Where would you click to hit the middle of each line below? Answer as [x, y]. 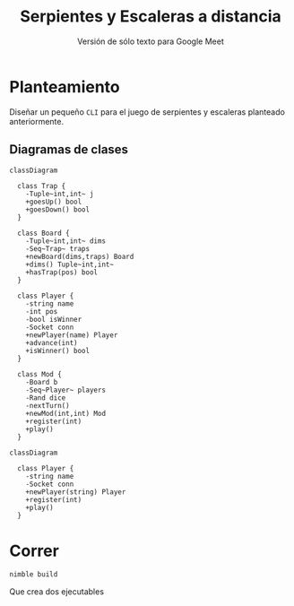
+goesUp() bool [54, 202]
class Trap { [42, 186]
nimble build [34, 575]
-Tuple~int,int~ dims [65, 241]
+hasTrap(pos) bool [62, 272]
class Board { [43, 233]
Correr [35, 551]
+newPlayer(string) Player [76, 492]
